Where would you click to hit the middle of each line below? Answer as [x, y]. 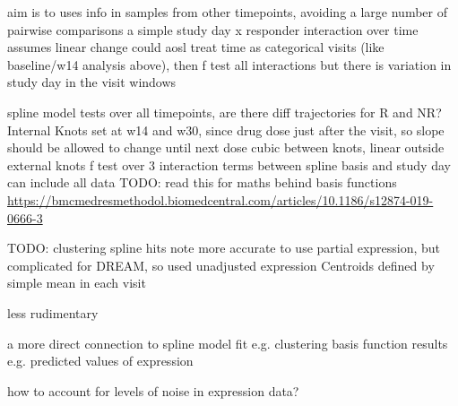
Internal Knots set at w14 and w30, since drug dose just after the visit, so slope [226, 130]
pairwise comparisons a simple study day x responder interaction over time [213, 29]
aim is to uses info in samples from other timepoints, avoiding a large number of [227, 12]
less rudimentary [53, 312]
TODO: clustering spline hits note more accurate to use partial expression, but [224, 248]
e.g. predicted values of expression [100, 361]
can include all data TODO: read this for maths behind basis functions [202, 182]
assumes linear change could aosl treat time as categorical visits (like [196, 47]
